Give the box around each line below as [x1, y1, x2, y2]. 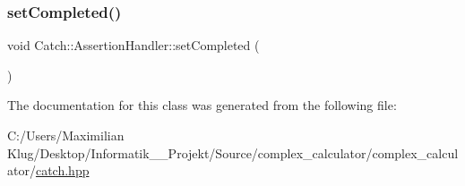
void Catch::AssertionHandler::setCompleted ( [7, 36, 260, 55]
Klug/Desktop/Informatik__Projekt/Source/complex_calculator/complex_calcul [7, 143, 459, 162]
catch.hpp [35, 161, 90, 180]
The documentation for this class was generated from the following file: [7, 96, 397, 114]
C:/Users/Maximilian [7, 126, 125, 144]
